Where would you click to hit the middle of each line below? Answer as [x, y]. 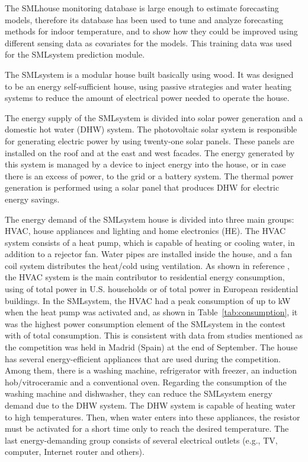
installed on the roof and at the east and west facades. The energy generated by [150, 152]
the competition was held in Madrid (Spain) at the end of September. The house [151, 347]
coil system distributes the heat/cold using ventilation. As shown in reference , [147, 265]
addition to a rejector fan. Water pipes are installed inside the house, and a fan [149, 254]
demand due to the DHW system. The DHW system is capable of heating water [150, 405]
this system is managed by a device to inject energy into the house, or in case [145, 164]
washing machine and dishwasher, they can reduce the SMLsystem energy [139, 393]
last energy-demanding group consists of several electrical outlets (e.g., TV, [141, 440]
